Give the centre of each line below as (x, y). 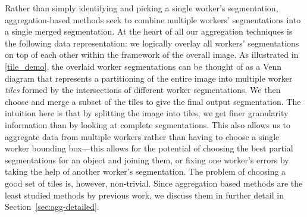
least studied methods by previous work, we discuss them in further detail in (144, 195)
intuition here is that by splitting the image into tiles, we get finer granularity (147, 113)
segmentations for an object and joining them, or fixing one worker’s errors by (147, 159)
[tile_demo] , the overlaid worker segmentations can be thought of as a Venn (143, 66)
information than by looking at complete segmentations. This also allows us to (148, 124)
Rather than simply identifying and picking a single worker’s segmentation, (142, 8)
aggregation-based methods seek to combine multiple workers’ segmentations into (153, 19)
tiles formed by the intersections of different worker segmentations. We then (143, 90)
